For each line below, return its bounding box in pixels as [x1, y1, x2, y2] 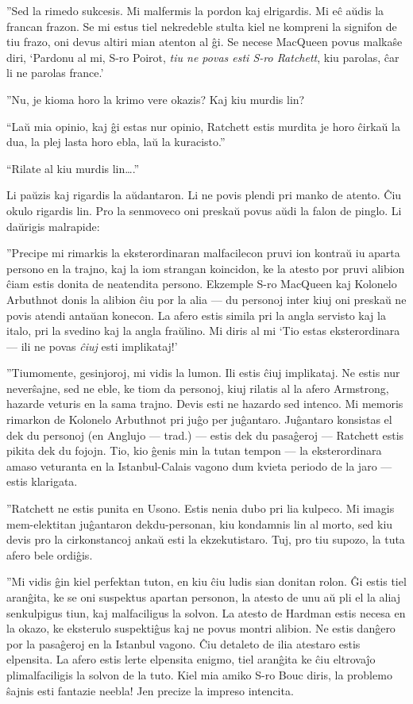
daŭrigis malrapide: [6, 217, 100, 234]
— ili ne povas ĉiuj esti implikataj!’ [6, 337, 178, 354]
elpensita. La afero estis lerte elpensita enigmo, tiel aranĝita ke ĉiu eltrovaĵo [6, 651, 376, 667]
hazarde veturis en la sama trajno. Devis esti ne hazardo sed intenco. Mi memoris [6, 395, 403, 412]
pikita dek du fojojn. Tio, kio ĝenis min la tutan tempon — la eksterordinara [6, 442, 382, 459]
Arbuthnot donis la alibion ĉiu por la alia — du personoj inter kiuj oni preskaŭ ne [6, 290, 407, 307]
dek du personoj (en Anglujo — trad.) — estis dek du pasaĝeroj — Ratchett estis [6, 426, 404, 443]
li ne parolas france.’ [6, 64, 104, 81]
